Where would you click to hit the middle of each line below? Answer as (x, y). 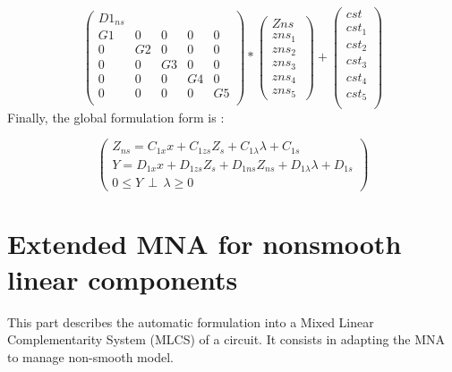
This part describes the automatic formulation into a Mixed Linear (191, 321)
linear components (123, 279)
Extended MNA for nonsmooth (205, 244)
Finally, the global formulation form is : (116, 117)
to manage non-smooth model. (90, 356)
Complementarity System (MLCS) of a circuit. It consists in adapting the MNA (226, 339)
